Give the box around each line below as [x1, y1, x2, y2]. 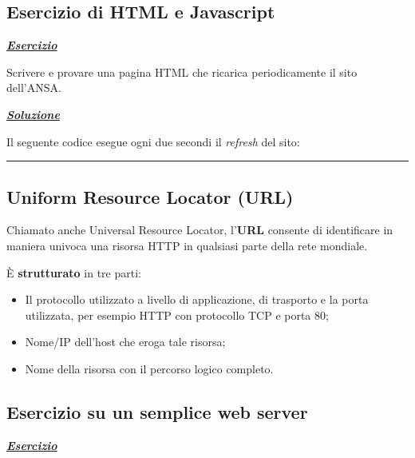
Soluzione [6, 106, 60, 122]
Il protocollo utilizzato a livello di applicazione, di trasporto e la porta [25, 291, 369, 308]
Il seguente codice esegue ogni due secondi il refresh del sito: [6, 133, 300, 149]
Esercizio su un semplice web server [6, 399, 308, 424]
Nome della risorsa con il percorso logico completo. [25, 360, 274, 376]
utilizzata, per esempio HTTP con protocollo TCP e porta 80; [25, 306, 329, 323]
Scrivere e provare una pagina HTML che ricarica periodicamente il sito [6, 63, 358, 80]
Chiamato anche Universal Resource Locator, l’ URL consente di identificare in [6, 221, 393, 238]
